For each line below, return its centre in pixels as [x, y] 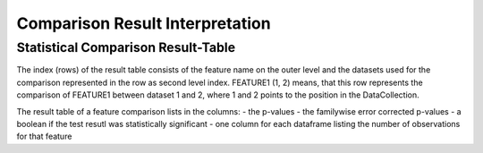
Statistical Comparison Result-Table [126, 47]
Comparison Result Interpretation [144, 23]
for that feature [44, 136]
